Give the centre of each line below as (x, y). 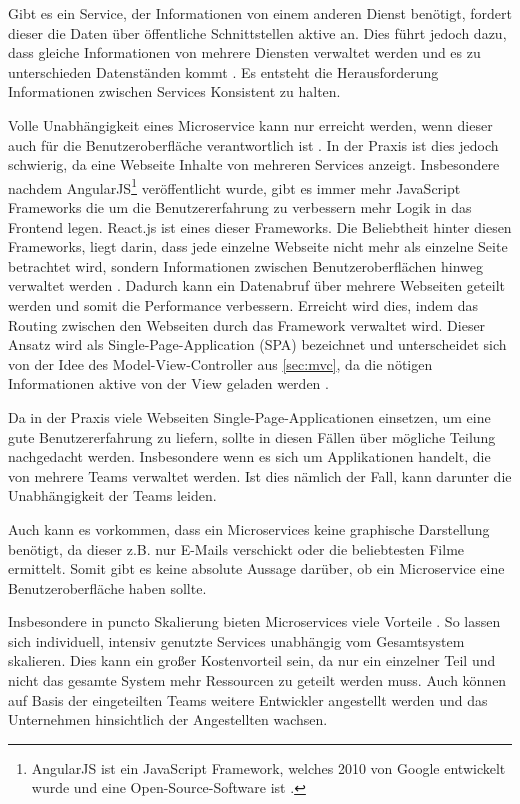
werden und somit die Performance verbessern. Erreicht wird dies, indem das (243, 304)
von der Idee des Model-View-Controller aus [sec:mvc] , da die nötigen (220, 363)
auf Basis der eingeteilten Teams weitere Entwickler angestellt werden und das (248, 699)
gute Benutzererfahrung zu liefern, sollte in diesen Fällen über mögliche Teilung (252, 436)
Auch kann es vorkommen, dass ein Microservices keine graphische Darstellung (249, 528)
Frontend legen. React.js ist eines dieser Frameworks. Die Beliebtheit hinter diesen (260, 226)
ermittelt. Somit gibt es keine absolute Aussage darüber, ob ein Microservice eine (256, 568)
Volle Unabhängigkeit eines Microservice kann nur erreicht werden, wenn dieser (250, 124)
